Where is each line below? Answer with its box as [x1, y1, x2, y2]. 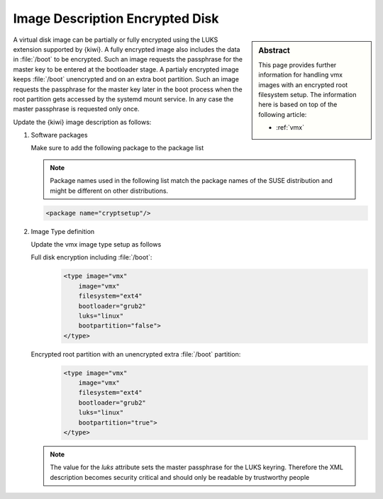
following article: [258, 110, 307, 118]
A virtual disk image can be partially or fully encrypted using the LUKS [13, 35, 218, 44]
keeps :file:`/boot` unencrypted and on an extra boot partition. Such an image [13, 75, 239, 84]
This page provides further [258, 60, 337, 69]
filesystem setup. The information [258, 90, 357, 99]
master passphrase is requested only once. [13, 105, 140, 113]
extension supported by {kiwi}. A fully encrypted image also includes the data [13, 45, 240, 53]
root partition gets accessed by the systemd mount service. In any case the [13, 94, 234, 103]
